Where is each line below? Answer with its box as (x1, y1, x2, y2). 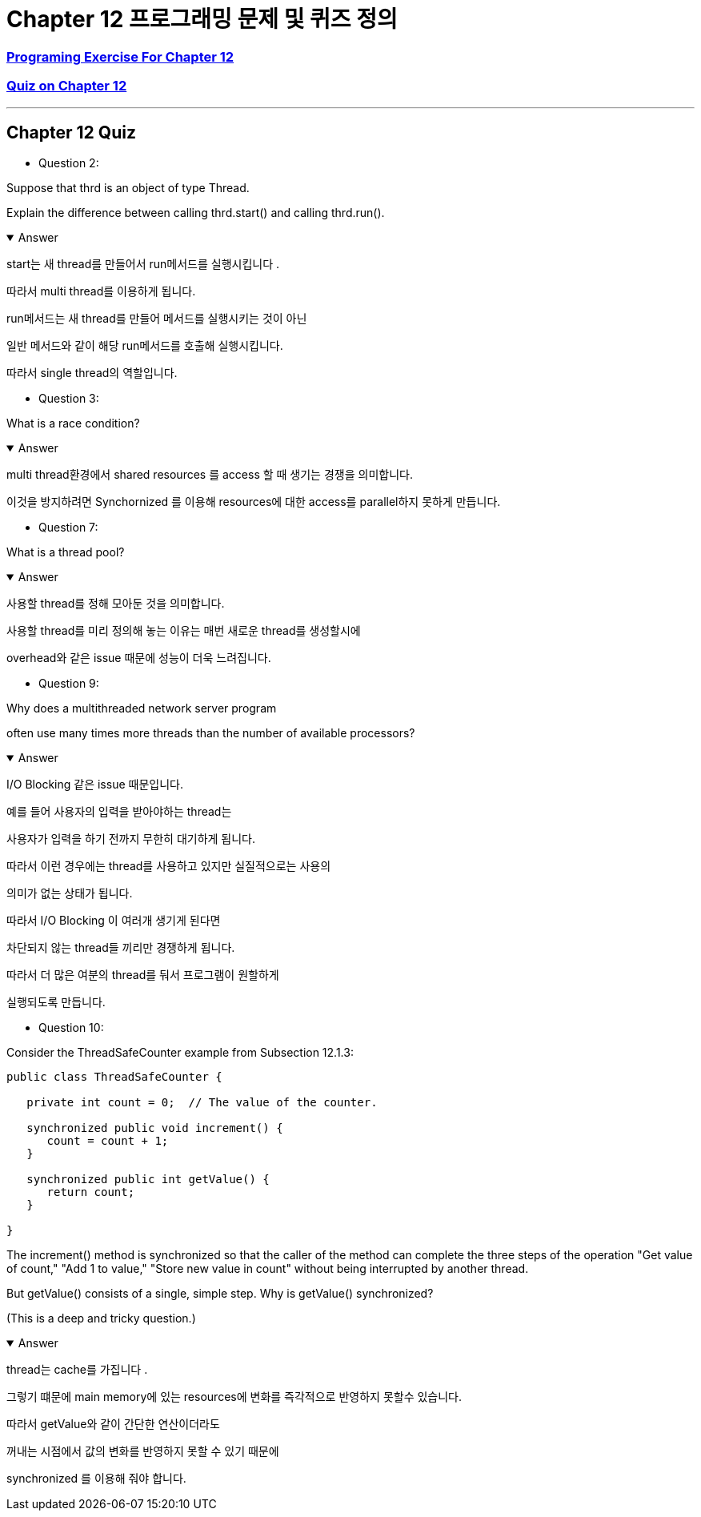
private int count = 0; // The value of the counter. (26, 1096, 378, 1110)
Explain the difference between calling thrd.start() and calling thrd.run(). (6, 206, 385, 220)
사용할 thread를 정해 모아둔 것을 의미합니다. (6, 596, 225, 611)
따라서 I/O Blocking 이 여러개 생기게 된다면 (6, 913, 221, 928)
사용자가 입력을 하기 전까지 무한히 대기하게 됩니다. (6, 832, 256, 846)
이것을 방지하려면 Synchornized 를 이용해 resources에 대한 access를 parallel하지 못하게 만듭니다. (6, 495, 501, 509)
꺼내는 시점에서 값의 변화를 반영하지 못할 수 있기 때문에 (6, 1444, 279, 1459)
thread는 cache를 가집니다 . (6, 1362, 148, 1377)
